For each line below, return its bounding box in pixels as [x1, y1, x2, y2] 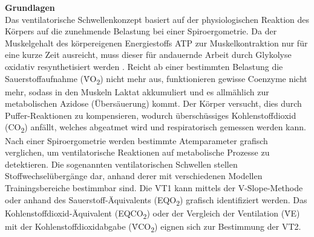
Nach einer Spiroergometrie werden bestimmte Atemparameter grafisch [5, 134, 268, 147]
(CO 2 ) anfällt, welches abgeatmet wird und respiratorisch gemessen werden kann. [5, 121, 306, 135]
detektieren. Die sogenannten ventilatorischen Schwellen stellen [5, 157, 238, 170]
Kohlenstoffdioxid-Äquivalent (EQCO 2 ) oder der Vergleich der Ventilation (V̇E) [5, 206, 300, 221]
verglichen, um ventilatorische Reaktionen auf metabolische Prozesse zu [5, 146, 270, 159]
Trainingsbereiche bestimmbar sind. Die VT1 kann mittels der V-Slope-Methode [5, 181, 303, 194]
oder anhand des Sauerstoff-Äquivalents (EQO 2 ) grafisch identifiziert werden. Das [5, 193, 307, 207]
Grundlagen [5, 1, 55, 13]
